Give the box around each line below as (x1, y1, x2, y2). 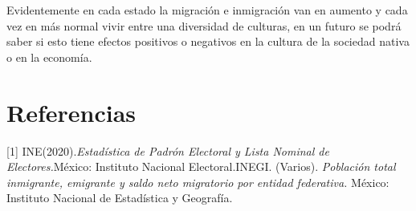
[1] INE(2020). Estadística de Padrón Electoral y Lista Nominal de (6, 142, 329, 159)
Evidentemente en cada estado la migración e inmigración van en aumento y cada (6, 2, 408, 18)
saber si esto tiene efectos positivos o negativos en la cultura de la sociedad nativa (6, 33, 410, 50)
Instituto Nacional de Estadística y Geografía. (6, 189, 233, 206)
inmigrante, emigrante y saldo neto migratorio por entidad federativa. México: (6, 173, 389, 190)
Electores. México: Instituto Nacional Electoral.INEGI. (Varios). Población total (6, 158, 396, 175)
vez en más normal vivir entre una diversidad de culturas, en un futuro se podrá (6, 17, 402, 34)
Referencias (6, 95, 137, 128)
